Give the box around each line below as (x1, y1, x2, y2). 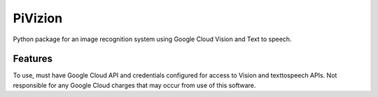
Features (13, 53, 52, 65)
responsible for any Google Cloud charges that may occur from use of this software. (13, 81, 256, 89)
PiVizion (13, 10, 63, 26)
